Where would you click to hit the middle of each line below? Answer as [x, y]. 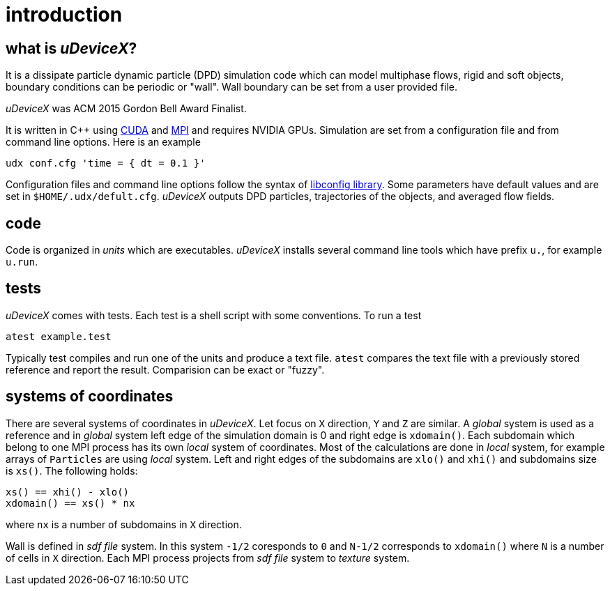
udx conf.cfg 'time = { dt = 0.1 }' [106, 163]
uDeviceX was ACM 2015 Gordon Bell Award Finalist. [126, 109]
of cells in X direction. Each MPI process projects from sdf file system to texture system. [208, 558]
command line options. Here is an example [103, 142]
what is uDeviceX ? [71, 48]
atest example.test [59, 336]
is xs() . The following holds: [72, 470]
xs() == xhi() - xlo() [68, 492]
